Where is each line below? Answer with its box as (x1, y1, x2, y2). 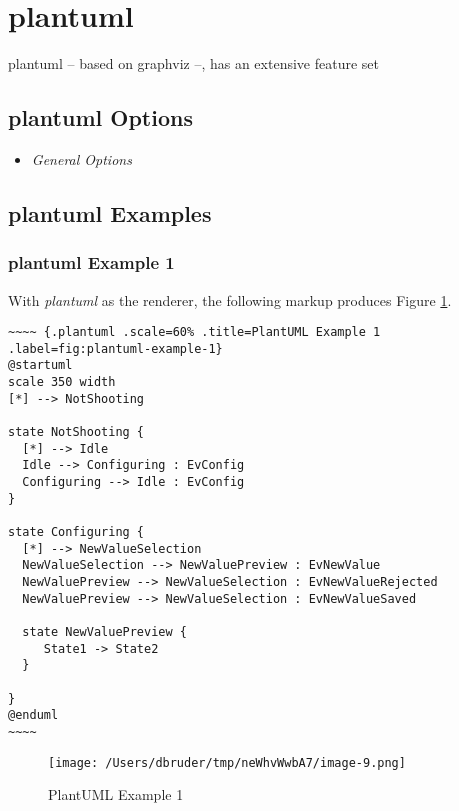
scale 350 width (8, 375, 116, 390)
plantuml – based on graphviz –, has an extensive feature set (8, 53, 379, 74)
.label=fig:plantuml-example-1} (8, 341, 223, 356)
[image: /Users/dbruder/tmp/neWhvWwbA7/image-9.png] (48, 755, 406, 770)
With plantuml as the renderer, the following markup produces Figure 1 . (8, 289, 452, 310)
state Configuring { (8, 524, 145, 539)
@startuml (8, 358, 73, 373)
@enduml (8, 708, 59, 723)
